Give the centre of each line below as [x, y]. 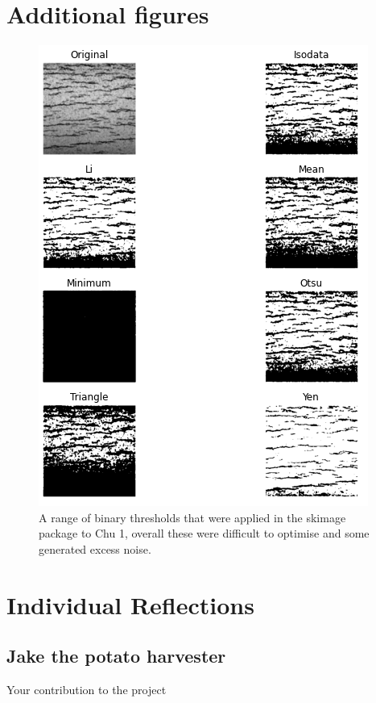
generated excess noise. [95, 548]
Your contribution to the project [87, 690]
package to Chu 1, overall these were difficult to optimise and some [204, 533]
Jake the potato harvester [116, 656]
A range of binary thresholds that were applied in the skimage [192, 517]
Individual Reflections [130, 604]
